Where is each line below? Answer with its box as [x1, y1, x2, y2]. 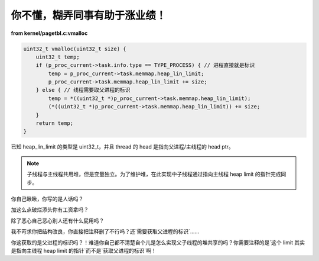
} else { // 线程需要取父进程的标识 [35, 86, 131, 94]
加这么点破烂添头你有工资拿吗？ [11, 206, 89, 213]
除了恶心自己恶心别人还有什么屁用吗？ [11, 217, 105, 224]
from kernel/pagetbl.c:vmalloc [11, 30, 88, 37]
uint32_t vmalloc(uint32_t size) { [23, 45, 126, 52]
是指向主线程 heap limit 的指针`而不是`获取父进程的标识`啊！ [11, 247, 157, 254]
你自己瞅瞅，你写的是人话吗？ [11, 195, 84, 202]
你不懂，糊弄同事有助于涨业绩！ [11, 9, 167, 22]
